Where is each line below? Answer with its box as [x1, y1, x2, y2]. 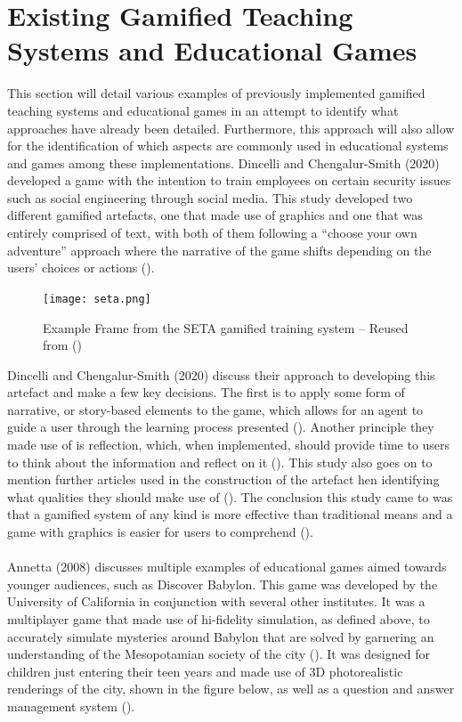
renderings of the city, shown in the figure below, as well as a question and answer [7, 679, 455, 698]
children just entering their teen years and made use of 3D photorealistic [7, 661, 403, 680]
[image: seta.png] [43, 292, 151, 305]
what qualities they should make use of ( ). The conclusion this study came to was [7, 487, 453, 506]
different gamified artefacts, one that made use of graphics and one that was [7, 206, 423, 224]
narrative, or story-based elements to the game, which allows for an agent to [7, 400, 424, 418]
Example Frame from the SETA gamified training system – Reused [43, 318, 409, 337]
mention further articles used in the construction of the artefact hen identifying [7, 470, 440, 489]
